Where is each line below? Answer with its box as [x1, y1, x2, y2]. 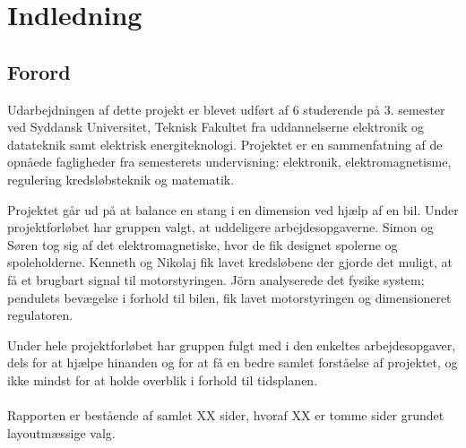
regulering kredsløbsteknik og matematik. [7, 169, 235, 188]
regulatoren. [7, 306, 73, 324]
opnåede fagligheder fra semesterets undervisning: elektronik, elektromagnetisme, [7, 152, 452, 171]
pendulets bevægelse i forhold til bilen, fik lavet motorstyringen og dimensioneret [7, 288, 452, 306]
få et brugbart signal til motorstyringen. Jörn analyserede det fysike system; [7, 270, 425, 289]
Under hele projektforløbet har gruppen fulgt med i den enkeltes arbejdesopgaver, [7, 335, 456, 354]
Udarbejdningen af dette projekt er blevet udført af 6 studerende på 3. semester [7, 99, 445, 118]
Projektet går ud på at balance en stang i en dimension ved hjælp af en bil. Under [7, 200, 459, 219]
